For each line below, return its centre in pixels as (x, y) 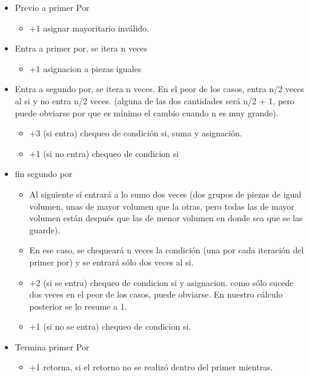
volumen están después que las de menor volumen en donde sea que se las (166, 218)
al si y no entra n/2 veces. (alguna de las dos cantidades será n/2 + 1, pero (154, 100)
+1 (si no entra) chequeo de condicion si (104, 153)
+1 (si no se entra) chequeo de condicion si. (110, 326)
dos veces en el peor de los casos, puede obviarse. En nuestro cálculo (156, 294)
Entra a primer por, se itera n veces (81, 48)
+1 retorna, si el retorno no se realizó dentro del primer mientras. (151, 367)
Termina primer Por (52, 346)
